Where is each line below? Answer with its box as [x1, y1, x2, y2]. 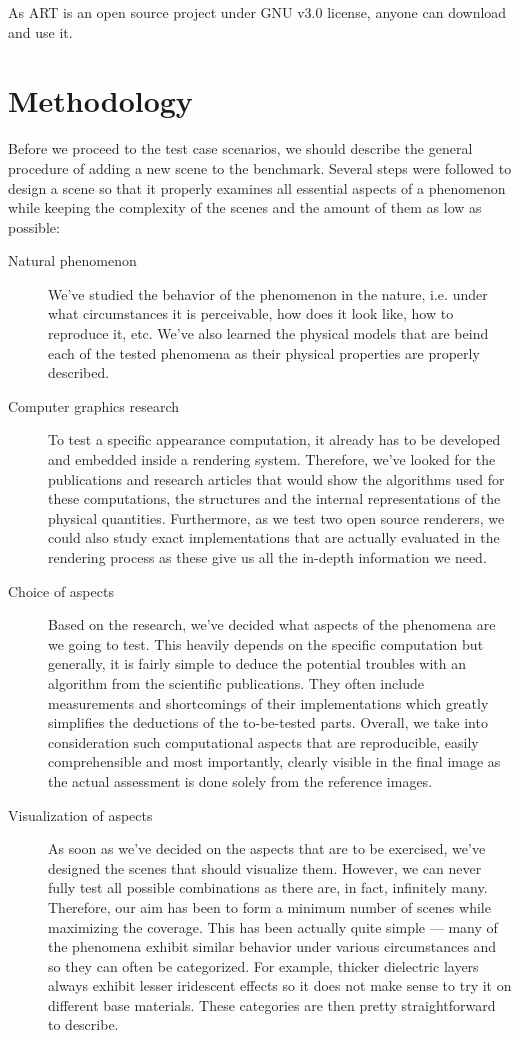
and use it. [8, 21, 73, 42]
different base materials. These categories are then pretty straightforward [48, 994, 496, 1015]
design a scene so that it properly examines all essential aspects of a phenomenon [8, 177, 506, 198]
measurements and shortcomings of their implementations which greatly [48, 692, 489, 713]
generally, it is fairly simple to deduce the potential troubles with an [48, 653, 467, 674]
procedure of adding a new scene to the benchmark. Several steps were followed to [8, 157, 512, 178]
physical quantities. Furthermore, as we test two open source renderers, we [48, 507, 505, 528]
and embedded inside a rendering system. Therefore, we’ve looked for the [48, 449, 496, 470]
